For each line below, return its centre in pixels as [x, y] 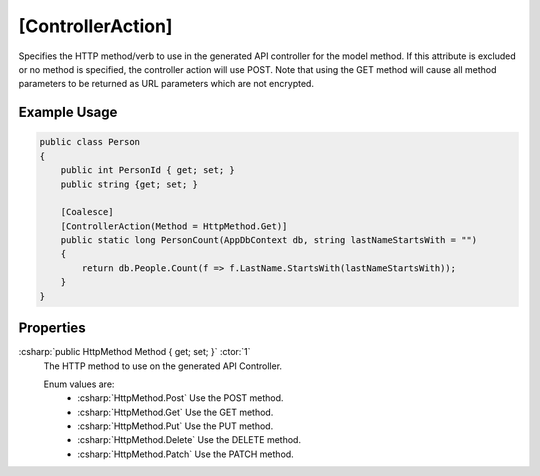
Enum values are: [79, 384]
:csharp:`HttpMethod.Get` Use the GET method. [175, 412]
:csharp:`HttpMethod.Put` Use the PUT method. [175, 426]
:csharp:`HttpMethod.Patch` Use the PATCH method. [185, 454]
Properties [52, 328]
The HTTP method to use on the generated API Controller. [163, 366]
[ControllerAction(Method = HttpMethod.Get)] [174, 226]
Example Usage [68, 112]
